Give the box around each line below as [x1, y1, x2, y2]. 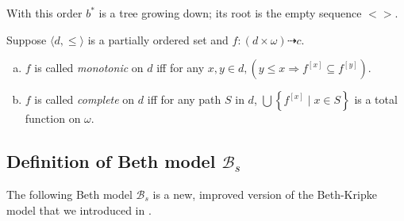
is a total [354, 91, 398, 108]
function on [25, 110, 81, 127]
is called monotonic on [34, 59, 144, 76]
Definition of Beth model [6, 149, 216, 173]
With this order [6, 5, 83, 21]
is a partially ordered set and [87, 31, 229, 48]
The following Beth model [6, 185, 133, 202]
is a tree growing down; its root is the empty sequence [98, 5, 362, 21]
